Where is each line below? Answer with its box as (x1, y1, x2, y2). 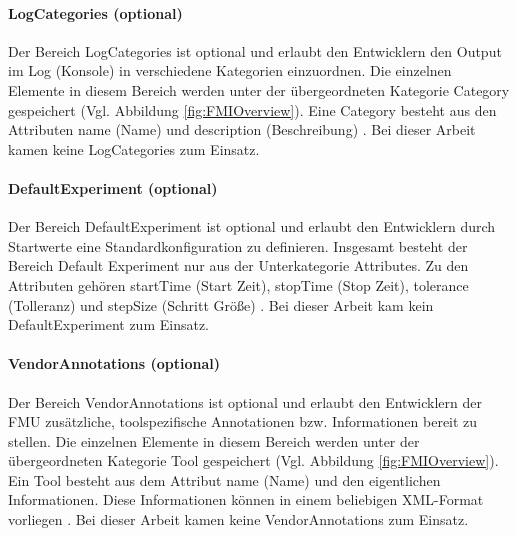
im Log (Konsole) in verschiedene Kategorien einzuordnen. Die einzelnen (8, 60, 452, 81)
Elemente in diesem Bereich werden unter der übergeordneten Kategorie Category (8, 79, 510, 100)
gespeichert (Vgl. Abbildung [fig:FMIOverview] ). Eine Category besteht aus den (8, 99, 497, 120)
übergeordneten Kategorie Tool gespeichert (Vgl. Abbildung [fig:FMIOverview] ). (8, 450, 499, 471)
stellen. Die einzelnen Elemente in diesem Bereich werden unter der (8, 430, 420, 451)
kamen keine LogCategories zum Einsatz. (8, 138, 260, 159)
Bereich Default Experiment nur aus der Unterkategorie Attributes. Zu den (8, 255, 469, 276)
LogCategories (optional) (8, 2, 183, 23)
